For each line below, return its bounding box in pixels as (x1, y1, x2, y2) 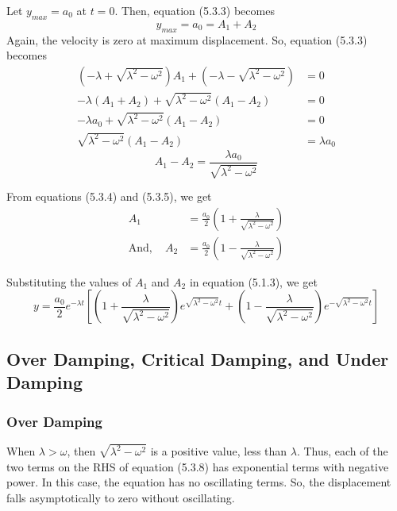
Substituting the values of (6, 273, 132, 290)
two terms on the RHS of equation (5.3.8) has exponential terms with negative (6, 458, 389, 474)
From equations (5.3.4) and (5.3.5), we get (6, 188, 212, 205)
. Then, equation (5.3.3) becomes (114, 2, 275, 18)
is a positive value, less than (150, 443, 287, 459)
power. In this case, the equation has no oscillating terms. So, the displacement (6, 474, 391, 490)
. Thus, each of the (296, 443, 388, 459)
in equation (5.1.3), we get (189, 273, 318, 290)
